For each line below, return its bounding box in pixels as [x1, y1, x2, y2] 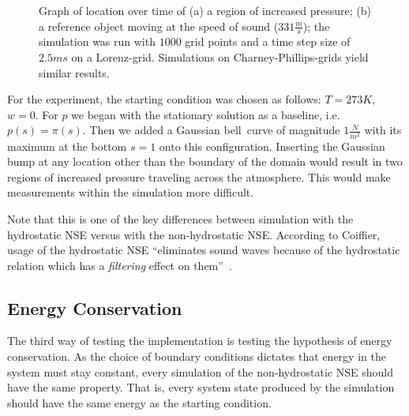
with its [364, 122, 402, 138]
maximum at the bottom [7, 137, 127, 154]
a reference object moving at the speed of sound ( [39, 17, 279, 34]
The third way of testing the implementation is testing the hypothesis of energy [7, 332, 392, 349]
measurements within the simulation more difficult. [7, 184, 254, 201]
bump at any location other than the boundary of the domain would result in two [7, 153, 403, 170]
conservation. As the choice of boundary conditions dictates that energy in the [7, 348, 386, 365]
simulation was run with [39, 33, 156, 50]
